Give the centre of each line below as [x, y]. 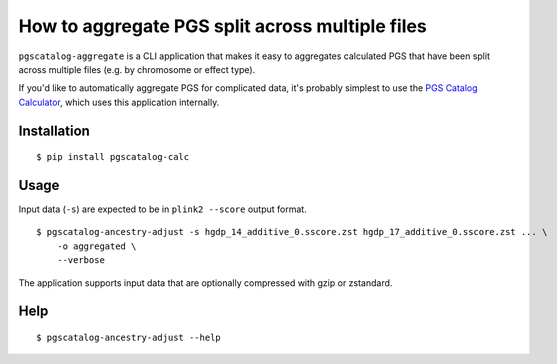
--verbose [80, 260]
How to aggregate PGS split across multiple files [222, 26]
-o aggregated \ [96, 246]
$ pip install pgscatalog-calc [113, 157]
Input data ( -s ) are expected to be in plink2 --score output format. [162, 209]
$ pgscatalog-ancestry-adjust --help [129, 337]
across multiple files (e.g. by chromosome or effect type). [137, 69]
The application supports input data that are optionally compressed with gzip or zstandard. [205, 282]
